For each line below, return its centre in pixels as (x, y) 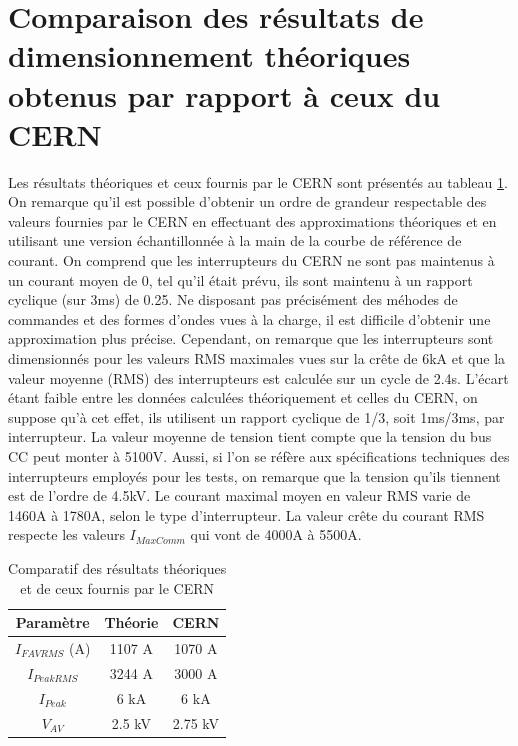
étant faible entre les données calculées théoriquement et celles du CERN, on (243, 397)
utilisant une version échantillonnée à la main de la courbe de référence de (235, 240)
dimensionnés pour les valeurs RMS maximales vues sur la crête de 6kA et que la (257, 358)
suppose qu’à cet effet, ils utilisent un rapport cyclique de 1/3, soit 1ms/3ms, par (256, 416)
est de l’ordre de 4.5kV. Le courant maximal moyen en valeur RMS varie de (239, 495)
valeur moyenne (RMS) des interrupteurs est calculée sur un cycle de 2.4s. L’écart (258, 377)
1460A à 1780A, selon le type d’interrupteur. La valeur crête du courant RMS (246, 514)
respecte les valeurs (66, 534)
